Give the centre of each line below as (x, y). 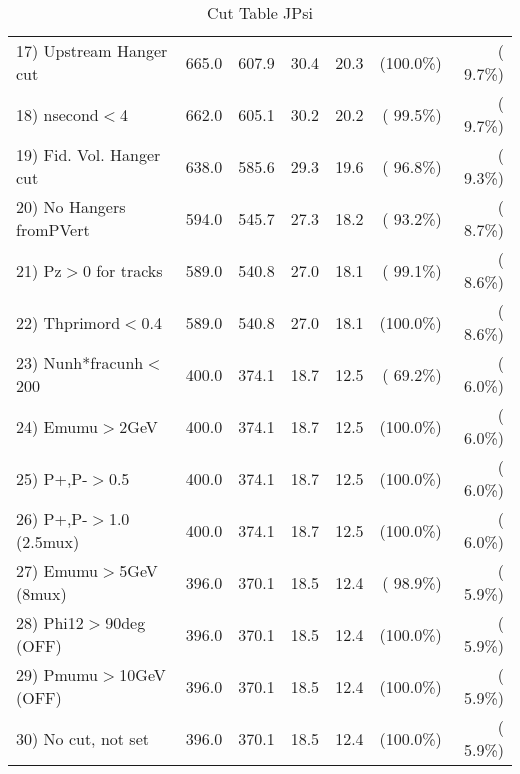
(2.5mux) (48, 541)
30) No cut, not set (82, 738)
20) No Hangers (71, 206)
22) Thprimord (68, 322)
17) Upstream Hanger (92, 50)
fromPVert (53, 229)
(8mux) (41, 593)
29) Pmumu (57, 674)
